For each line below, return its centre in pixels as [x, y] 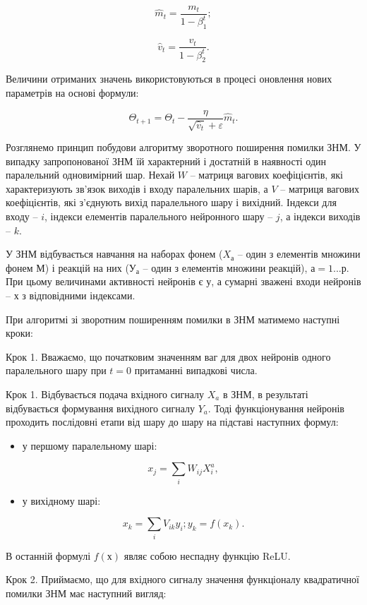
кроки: [19, 333]
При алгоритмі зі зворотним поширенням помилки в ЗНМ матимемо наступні [173, 319]
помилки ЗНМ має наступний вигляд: [86, 593]
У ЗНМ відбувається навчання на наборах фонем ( [114, 254]
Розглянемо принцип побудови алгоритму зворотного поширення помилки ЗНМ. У [183, 147]
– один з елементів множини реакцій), [225, 267]
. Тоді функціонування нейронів [276, 408]
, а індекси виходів [320, 216]
